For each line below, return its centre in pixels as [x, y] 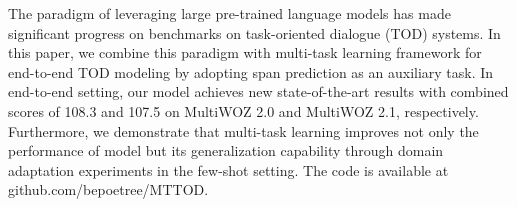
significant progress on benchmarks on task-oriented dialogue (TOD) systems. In [254, 32]
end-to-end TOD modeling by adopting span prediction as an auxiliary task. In [251, 71]
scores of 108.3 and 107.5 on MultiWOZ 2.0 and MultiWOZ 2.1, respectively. [243, 110]
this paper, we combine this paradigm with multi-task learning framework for [245, 52]
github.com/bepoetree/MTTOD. [108, 189]
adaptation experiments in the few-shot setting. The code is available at [228, 169]
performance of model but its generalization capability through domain [226, 150]
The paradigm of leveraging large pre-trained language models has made [229, 13]
